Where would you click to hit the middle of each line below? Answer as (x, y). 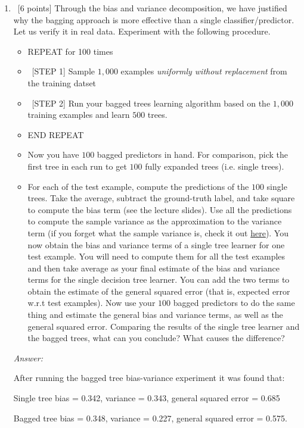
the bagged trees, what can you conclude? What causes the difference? (156, 338)
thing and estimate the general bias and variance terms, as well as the (155, 315)
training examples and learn (79, 115)
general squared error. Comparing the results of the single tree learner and (164, 326)
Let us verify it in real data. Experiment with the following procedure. (142, 31)
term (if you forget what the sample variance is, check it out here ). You (158, 232)
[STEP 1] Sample (63, 71)
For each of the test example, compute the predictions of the (138, 186)
